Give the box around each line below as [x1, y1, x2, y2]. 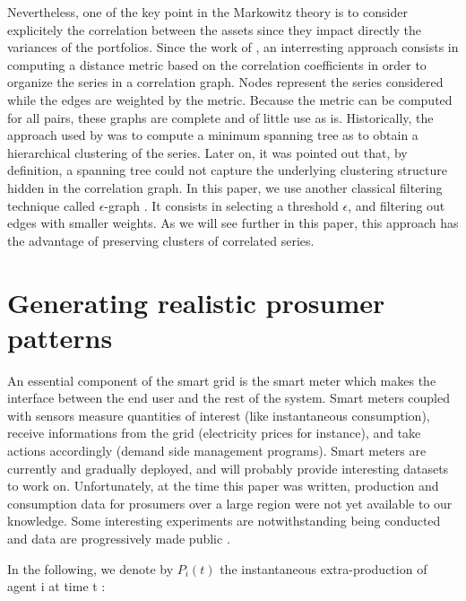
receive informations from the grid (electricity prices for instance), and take [7, 423, 421, 442]
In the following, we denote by [7, 559, 174, 578]
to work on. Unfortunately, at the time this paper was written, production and [7, 476, 439, 495]
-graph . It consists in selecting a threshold [104, 196, 339, 214]
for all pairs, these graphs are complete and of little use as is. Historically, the [7, 108, 434, 126]
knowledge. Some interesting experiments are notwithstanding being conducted [7, 511, 441, 530]
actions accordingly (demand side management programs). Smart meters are [7, 441, 427, 459]
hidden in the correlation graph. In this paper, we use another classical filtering [7, 178, 443, 196]
